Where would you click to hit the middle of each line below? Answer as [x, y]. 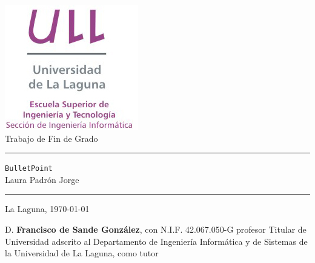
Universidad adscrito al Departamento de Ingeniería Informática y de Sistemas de [156, 241]
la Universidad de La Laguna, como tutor [82, 253]
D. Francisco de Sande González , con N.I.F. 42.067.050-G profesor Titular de [156, 229]
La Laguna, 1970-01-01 [47, 209]
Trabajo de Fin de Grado [51, 138]
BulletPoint [29, 169]
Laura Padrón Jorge [42, 179]
